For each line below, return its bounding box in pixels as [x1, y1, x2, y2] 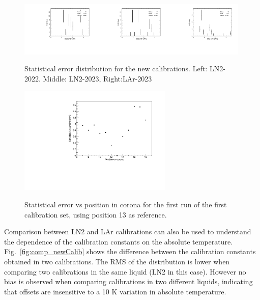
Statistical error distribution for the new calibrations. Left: [24, 63, 208, 74]
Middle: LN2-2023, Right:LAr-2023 [43, 73, 152, 84]
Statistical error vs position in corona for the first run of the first [24, 199, 227, 210]
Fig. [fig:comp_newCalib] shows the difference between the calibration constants [4, 246, 256, 257]
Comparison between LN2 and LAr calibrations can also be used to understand [4, 226, 251, 237]
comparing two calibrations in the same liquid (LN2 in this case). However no [4, 266, 246, 277]
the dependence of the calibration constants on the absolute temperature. [4, 236, 233, 247]
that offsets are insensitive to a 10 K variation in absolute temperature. [4, 286, 226, 296]
